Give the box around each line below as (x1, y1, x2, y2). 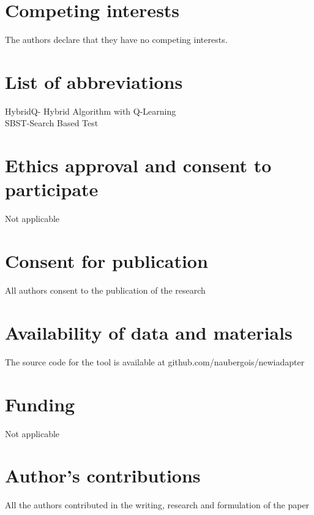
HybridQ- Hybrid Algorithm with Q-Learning (5, 104, 176, 117)
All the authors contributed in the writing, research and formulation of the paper (5, 498, 310, 511)
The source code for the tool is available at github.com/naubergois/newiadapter (5, 355, 305, 368)
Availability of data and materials (5, 319, 293, 345)
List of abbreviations (5, 69, 183, 94)
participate (5, 177, 99, 202)
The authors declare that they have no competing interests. (5, 33, 228, 46)
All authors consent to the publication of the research (5, 284, 206, 297)
